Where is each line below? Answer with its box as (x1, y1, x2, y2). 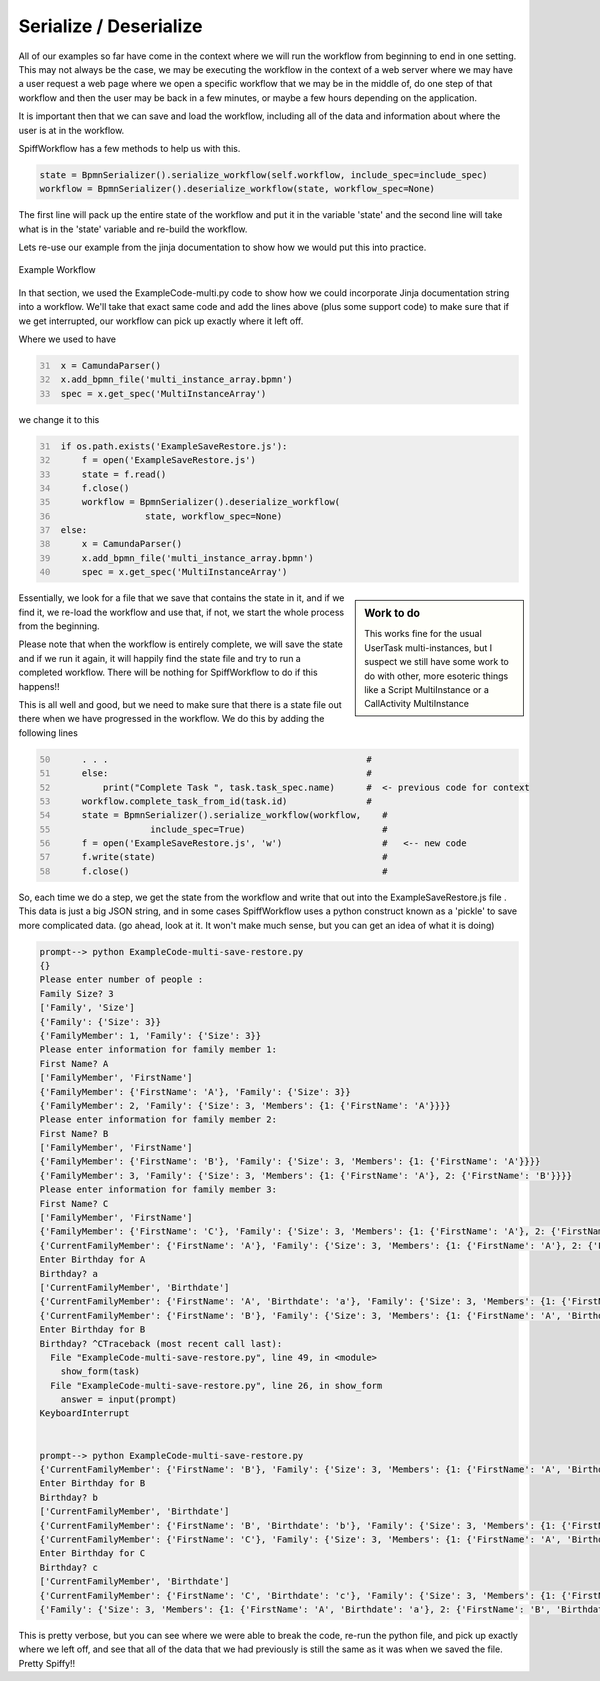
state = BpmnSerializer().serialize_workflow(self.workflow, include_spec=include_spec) (39, 169, 489, 180)
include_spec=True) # (150, 823, 388, 835)
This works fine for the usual (364, 628, 482, 640)
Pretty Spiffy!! (18, 1657, 76, 1669)
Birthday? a (39, 1268, 99, 1279)
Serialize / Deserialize (18, 15, 203, 37)
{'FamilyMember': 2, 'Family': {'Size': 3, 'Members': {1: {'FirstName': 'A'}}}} (39, 1100, 452, 1111)
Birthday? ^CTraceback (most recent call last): (39, 1338, 283, 1349)
